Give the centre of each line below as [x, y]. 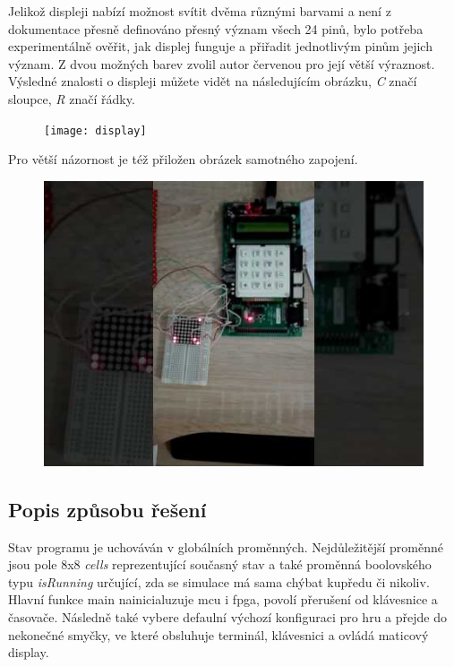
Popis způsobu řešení [107, 509]
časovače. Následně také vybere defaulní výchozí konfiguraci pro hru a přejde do [227, 616]
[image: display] [95, 130]
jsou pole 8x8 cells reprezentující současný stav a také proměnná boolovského [220, 564]
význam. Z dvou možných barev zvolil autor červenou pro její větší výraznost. [222, 63]
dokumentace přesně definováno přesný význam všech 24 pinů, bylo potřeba [216, 28]
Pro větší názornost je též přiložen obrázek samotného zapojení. [183, 159]
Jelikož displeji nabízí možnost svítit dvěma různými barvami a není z [200, 11]
